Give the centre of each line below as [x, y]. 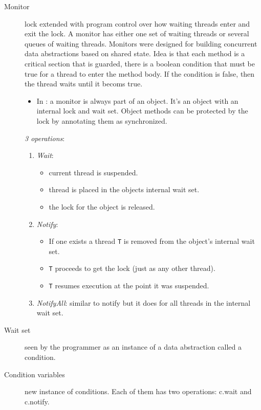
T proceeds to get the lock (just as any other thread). [132, 268]
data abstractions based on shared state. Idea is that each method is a [135, 53]
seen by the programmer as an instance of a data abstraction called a [133, 347]
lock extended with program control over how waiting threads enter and [137, 23]
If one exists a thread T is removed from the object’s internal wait [152, 241]
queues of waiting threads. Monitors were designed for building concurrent [141, 43]
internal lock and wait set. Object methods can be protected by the [142, 111]
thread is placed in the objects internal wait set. [124, 189]
